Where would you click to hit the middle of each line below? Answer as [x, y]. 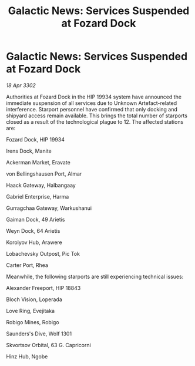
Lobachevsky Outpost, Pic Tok [43, 253]
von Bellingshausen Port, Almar [44, 174]
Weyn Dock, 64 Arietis [33, 230]
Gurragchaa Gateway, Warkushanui [49, 208]
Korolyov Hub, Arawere [34, 242]
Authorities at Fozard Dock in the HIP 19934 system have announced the [94, 97]
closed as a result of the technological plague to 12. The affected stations [95, 121]
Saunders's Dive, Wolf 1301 [39, 334]
